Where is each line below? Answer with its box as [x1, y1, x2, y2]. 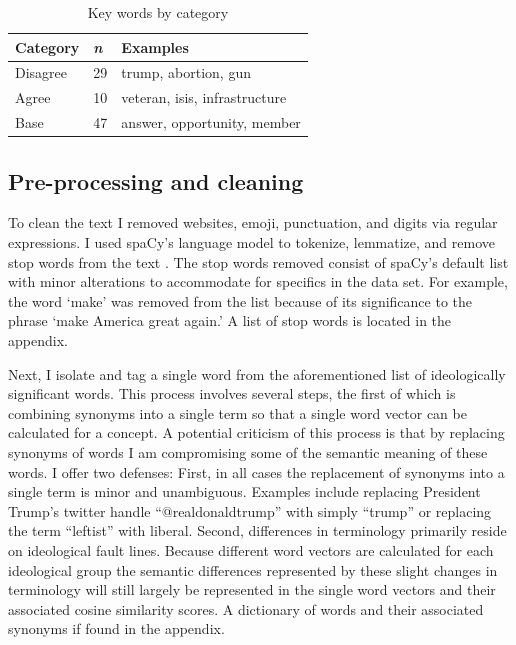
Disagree [15, 62, 68, 83]
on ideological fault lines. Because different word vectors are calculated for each [8, 539, 494, 560]
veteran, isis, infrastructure [121, 87, 287, 108]
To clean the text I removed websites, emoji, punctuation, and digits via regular [8, 212, 498, 233]
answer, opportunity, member [121, 112, 301, 133]
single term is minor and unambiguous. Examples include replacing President [8, 481, 481, 502]
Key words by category [87, 2, 229, 22]
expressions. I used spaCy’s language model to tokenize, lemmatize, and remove [8, 232, 495, 253]
